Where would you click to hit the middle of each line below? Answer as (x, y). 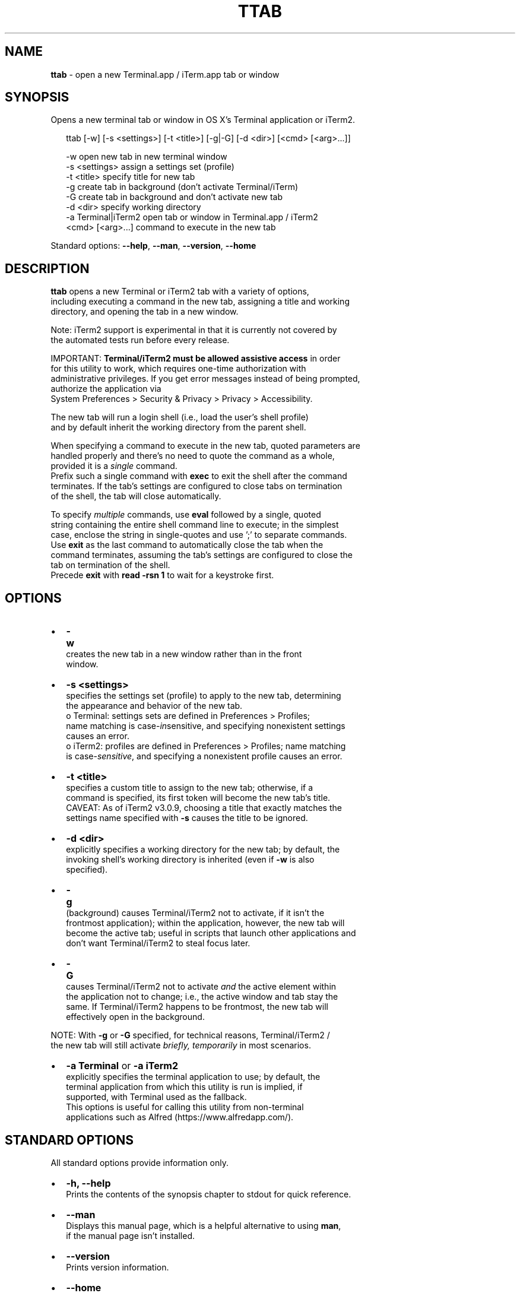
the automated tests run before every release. (140, 340)
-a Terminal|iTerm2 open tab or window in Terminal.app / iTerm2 (192, 217)
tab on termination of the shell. (110, 565)
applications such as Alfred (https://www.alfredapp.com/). (180, 1117)
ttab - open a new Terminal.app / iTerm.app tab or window (165, 74)
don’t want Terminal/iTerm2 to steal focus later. (158, 943)
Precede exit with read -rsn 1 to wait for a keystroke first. (162, 575)
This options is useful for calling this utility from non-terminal (185, 1107)
